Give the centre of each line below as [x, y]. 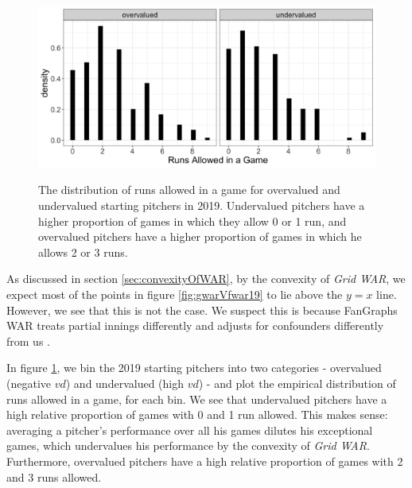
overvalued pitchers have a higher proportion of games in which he [200, 236]
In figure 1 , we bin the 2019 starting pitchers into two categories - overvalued [194, 368]
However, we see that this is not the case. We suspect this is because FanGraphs [202, 310]
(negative [29, 383]
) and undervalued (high [124, 383]
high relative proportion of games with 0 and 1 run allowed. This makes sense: [197, 414]
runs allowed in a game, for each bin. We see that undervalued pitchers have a [197, 399]
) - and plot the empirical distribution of [297, 383]
